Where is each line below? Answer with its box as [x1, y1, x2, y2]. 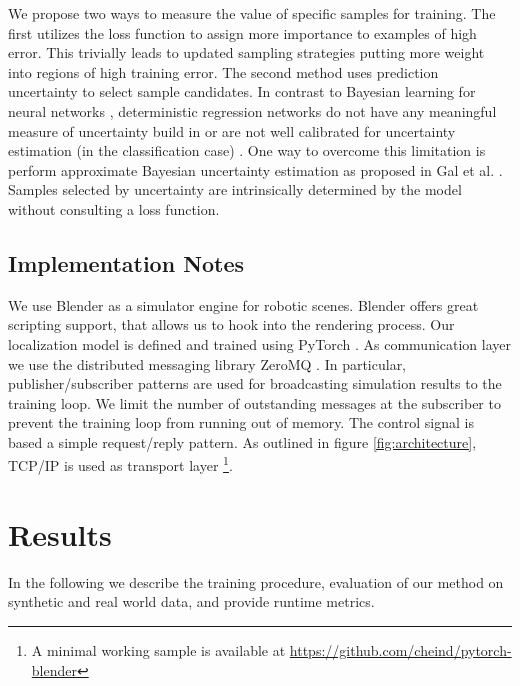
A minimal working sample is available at [31, 640, 286, 661]
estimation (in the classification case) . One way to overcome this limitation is [8, 140, 486, 161]
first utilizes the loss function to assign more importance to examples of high [8, 22, 477, 43]
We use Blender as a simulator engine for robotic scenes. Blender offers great [8, 294, 479, 315]
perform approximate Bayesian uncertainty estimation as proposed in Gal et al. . [8, 159, 503, 180]
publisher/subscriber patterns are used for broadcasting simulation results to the [8, 373, 502, 394]
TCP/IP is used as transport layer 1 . [8, 452, 233, 476]
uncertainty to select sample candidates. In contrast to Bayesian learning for [8, 81, 476, 102]
